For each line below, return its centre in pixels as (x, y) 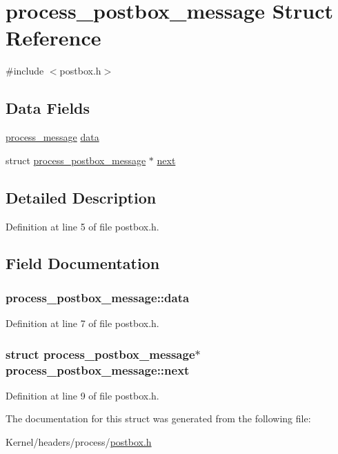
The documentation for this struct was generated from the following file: (158, 418)
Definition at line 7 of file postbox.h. (82, 323)
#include (25, 71)
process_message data (52, 137)
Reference (53, 38)
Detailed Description (81, 197)
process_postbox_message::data (98, 297)
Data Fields (48, 108)
